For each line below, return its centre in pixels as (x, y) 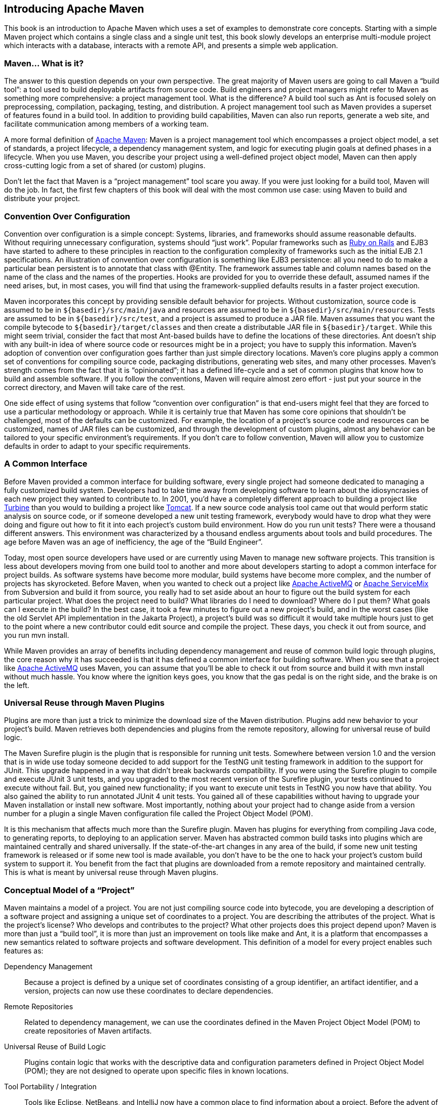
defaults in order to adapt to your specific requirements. (97, 446)
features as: (24, 951)
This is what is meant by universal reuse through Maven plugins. (111, 872)
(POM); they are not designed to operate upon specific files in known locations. (157, 1071)
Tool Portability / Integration (50, 1087)
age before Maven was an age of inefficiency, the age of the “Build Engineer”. (133, 542)
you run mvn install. (37, 635)
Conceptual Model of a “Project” (69, 890)
